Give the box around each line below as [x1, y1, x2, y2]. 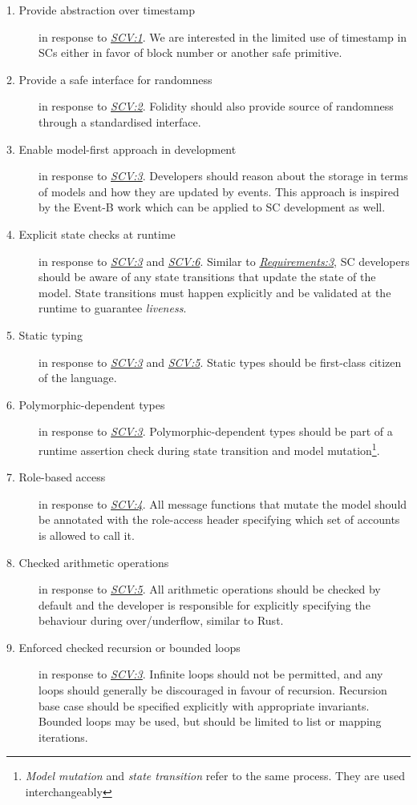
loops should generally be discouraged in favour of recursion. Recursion [38, 682, 387, 698]
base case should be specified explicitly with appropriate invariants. [38, 697, 370, 714]
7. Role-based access [6, 469, 106, 485]
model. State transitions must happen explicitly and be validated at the [38, 284, 391, 300]
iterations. [38, 728, 88, 745]
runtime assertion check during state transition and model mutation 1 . [38, 439, 380, 458]
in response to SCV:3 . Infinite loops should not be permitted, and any [38, 666, 383, 682]
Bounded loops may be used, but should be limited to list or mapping [38, 713, 382, 730]
